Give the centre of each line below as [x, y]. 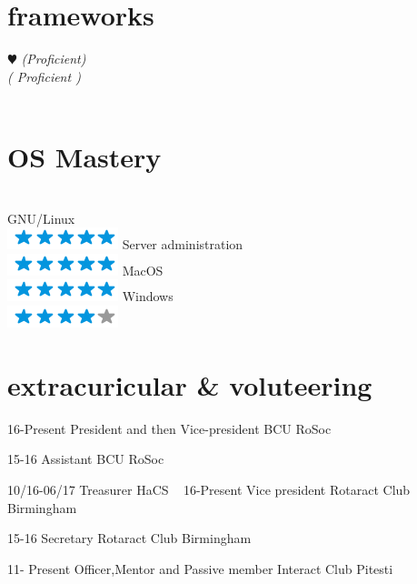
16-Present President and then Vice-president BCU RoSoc [169, 428]
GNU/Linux [41, 218]
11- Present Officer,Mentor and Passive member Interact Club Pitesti [200, 568]
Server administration [183, 244]
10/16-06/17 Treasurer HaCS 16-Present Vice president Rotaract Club [209, 489]
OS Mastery [84, 157]
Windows [148, 296]
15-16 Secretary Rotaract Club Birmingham [129, 538]
